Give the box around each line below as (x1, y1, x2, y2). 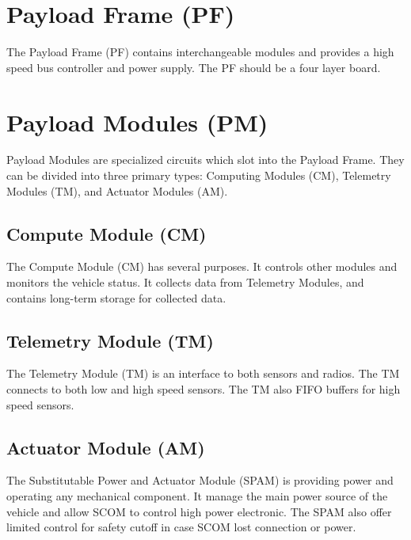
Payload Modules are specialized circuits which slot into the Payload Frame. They (6, 151, 405, 168)
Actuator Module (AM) (6, 435, 205, 459)
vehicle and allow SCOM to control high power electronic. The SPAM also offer (6, 503, 392, 519)
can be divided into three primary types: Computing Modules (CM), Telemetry (6, 167, 391, 184)
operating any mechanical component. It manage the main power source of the (6, 487, 388, 504)
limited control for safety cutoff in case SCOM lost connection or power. (6, 519, 356, 535)
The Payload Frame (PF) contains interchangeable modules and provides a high (6, 44, 394, 60)
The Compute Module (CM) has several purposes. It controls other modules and (6, 258, 398, 275)
